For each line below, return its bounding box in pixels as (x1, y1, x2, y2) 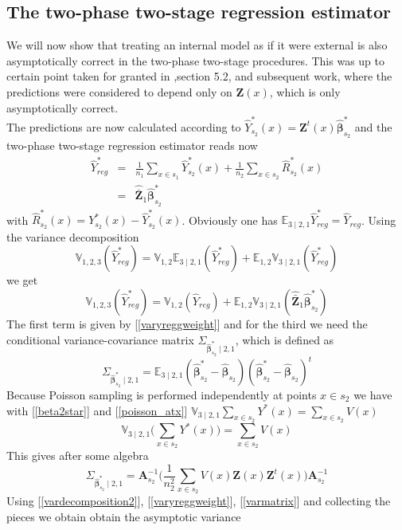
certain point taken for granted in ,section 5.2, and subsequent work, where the (6, 68, 392, 84)
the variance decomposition (6, 228, 139, 245)
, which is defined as (235, 331, 334, 347)
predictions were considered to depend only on (6, 83, 232, 100)
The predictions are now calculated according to (6, 118, 241, 135)
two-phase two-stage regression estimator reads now (6, 137, 258, 154)
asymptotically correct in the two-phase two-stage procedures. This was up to (6, 52, 385, 69)
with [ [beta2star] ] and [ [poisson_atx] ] (6, 402, 188, 418)
